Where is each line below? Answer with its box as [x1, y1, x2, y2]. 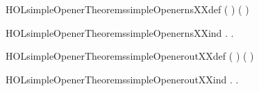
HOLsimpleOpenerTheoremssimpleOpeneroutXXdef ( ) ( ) [6, 49, 254, 63]
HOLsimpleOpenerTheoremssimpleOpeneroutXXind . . [6, 72, 239, 86]
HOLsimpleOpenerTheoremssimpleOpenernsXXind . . [6, 25, 234, 40]
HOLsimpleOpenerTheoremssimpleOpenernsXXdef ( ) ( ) [6, 2, 249, 16]
